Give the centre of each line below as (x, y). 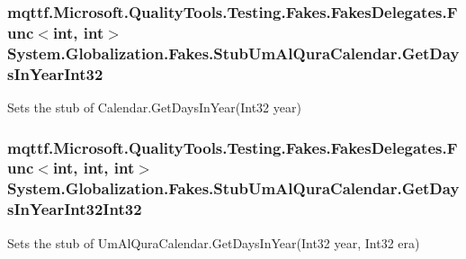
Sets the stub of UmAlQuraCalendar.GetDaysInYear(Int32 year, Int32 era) (214, 242)
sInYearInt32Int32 (75, 209)
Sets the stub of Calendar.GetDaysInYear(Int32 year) (154, 107)
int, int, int (94, 168)
